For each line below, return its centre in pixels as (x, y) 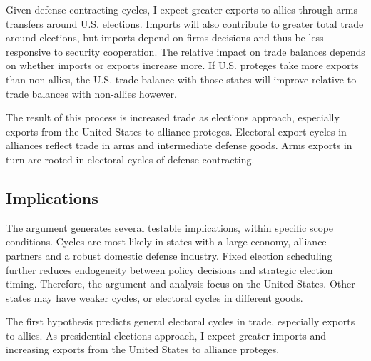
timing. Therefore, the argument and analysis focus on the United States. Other (181, 284)
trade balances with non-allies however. (91, 93)
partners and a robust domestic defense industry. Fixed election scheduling (169, 255)
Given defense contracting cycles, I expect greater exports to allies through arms (182, 9)
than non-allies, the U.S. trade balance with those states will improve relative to (181, 79)
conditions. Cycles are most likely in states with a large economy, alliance (166, 241)
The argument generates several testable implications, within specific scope (170, 227)
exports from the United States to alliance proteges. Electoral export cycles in (176, 131)
